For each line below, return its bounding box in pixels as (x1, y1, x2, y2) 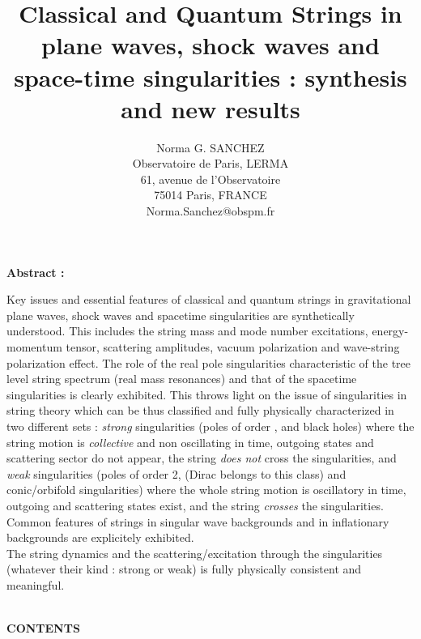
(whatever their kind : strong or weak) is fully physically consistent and (6, 560, 362, 577)
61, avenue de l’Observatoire (140, 170, 281, 187)
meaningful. (6, 576, 65, 593)
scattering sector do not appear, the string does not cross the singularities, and (6, 449, 397, 466)
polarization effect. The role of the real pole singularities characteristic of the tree (6, 354, 411, 371)
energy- (372, 322, 409, 339)
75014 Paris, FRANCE (154, 186, 267, 203)
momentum (6, 339, 62, 356)
